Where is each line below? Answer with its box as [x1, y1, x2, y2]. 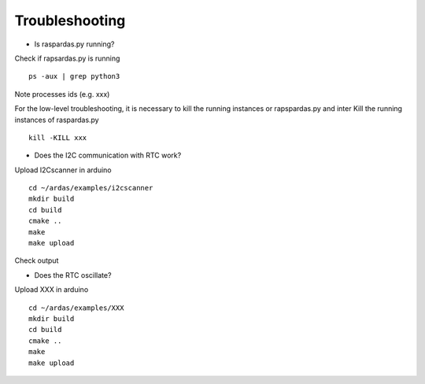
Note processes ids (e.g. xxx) [14, 89, 110, 98]
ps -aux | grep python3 [28, 72, 120, 81]
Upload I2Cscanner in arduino [14, 165, 112, 175]
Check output [14, 256, 59, 265]
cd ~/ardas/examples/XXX [28, 303, 124, 312]
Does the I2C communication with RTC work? [34, 150, 182, 161]
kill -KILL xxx [28, 133, 87, 142]
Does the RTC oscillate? [34, 270, 112, 279]
